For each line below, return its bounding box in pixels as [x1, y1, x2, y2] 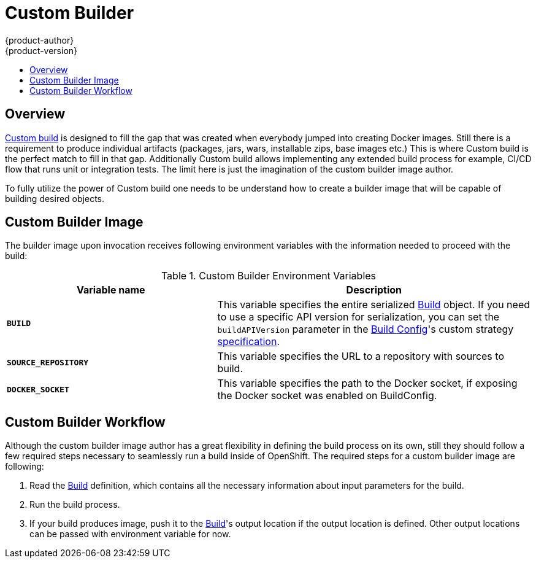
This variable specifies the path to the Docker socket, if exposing [217, 377, 518, 390]
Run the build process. [29, 499, 120, 510]
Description [346, 284, 402, 297]
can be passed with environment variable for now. [29, 529, 231, 540]
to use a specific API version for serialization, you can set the [217, 311, 500, 324]
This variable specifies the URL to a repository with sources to [217, 350, 504, 363]
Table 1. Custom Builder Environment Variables [161, 270, 377, 282]
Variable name [76, 284, 145, 297]
